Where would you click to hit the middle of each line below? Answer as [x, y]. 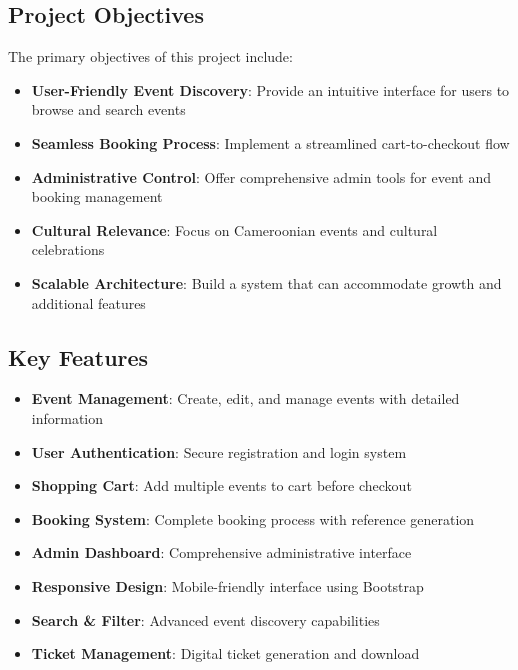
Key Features [78, 356]
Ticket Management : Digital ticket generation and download [225, 653]
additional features [88, 302]
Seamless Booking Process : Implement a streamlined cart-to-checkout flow [270, 142]
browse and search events [108, 109]
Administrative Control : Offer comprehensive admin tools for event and [261, 176]
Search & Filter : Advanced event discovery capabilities [205, 619]
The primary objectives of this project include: [150, 56]
